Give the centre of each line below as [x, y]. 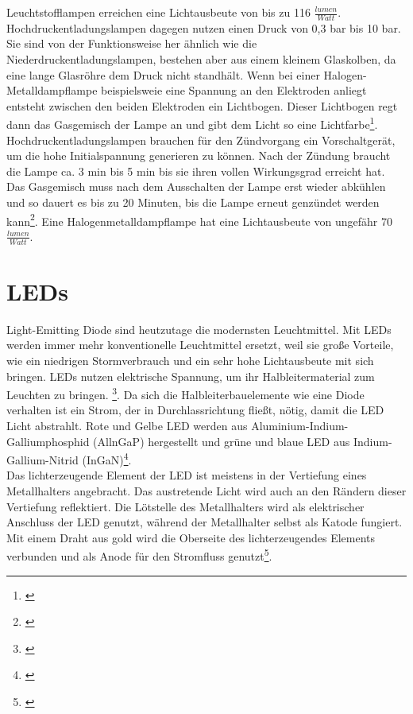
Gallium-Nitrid [42, 459]
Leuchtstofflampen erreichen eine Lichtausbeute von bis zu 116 [158, 12]
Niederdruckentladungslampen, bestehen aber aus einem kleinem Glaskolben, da [201, 59]
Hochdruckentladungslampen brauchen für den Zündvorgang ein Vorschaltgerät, [201, 140]
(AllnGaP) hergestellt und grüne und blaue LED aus [222, 441]
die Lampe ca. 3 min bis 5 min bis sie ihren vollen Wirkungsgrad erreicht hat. [196, 171]
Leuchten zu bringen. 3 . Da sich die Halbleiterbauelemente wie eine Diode [185, 393]
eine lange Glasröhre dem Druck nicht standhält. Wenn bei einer [163, 74]
